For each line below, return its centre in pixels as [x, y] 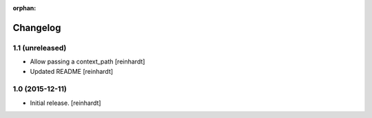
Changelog [37, 28]
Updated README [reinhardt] [72, 71]
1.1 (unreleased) [40, 48]
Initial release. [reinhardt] [65, 103]
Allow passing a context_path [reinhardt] [87, 61]
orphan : [24, 8]
